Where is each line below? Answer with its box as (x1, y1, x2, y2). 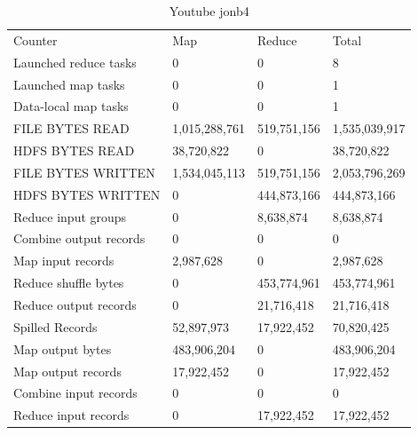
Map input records (13, 251, 114, 270)
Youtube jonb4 (169, 2, 249, 20)
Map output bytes (13, 339, 112, 358)
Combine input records (13, 384, 138, 402)
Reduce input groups (13, 207, 127, 225)
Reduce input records (13, 406, 130, 424)
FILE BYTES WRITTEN (13, 162, 155, 181)
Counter (13, 30, 58, 49)
